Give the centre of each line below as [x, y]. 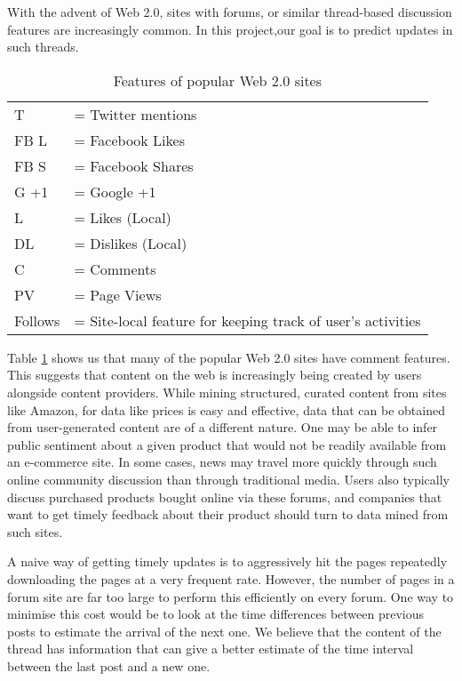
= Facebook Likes [129, 140]
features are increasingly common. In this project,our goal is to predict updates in [230, 29]
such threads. [43, 47]
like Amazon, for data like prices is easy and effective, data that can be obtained [226, 409]
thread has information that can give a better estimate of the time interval [211, 649]
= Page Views [118, 294]
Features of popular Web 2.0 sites [218, 80]
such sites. [35, 531]
